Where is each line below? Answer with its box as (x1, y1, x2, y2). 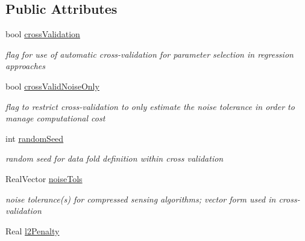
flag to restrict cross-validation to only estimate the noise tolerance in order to (5, 100, 295, 112)
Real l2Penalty (5, 224, 60, 237)
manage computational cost (5, 112, 105, 124)
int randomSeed (5, 132, 64, 144)
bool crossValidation (5, 28, 80, 40)
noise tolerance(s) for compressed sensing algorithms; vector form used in (5, 192, 276, 205)
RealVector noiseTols (5, 172, 83, 185)
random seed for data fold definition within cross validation (5, 152, 224, 165)
